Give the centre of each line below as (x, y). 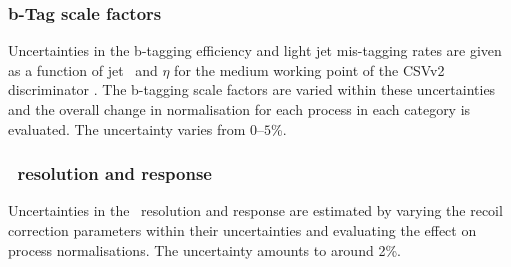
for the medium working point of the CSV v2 (309, 69)
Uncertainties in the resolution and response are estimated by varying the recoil (255, 210)
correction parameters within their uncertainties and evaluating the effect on (242, 230)
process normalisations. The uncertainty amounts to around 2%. (204, 249)
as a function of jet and (83, 69)
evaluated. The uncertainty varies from (127, 128)
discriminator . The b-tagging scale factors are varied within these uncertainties (252, 89)
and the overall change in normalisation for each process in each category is (239, 109)
